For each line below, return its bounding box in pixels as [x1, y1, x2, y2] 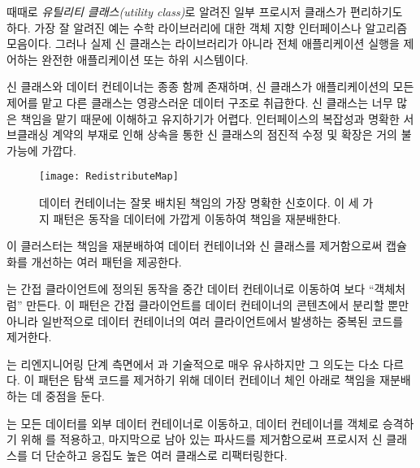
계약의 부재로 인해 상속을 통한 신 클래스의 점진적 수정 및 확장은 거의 [52, 126, 397, 143]
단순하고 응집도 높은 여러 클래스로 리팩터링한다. [45, 446, 288, 463]
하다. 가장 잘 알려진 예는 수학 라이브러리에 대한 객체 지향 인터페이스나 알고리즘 [6, 19, 408, 36]
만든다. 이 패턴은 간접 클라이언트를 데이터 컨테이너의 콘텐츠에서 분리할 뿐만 [26, 296, 409, 313]
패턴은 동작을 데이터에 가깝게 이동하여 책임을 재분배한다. [53, 210, 341, 227]
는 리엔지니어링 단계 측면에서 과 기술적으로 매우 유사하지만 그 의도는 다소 [6, 355, 379, 372]
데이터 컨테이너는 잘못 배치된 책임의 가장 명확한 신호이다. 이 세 [39, 194, 359, 210]
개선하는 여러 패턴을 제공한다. [31, 253, 182, 270]
